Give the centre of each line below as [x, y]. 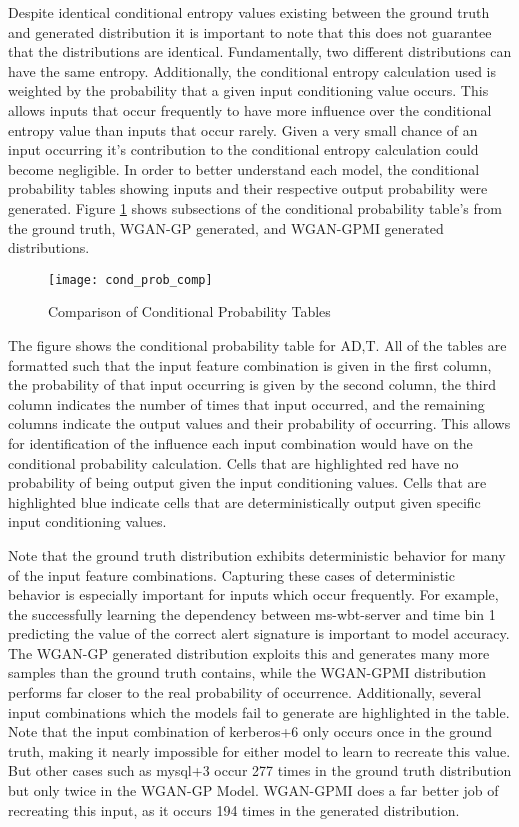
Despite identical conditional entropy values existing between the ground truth [249, 12]
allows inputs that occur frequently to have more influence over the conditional [250, 109]
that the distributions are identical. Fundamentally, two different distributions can [260, 51]
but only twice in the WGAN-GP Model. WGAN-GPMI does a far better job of [253, 790]
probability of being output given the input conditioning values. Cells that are [247, 482]
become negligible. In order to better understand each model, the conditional [244, 168]
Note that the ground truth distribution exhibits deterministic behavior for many [257, 554]
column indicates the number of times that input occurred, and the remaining [246, 403]
